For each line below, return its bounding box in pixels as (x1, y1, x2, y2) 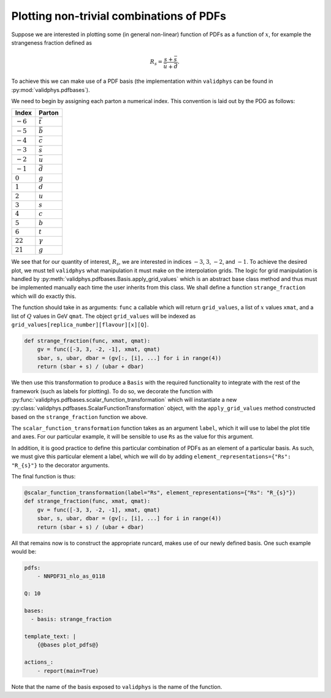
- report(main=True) (37, 667, 99, 674)
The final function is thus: (11, 473, 76, 480)
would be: (11, 548, 37, 555)
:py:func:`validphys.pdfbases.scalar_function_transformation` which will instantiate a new (11, 396, 237, 403)
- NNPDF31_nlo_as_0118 (37, 573, 105, 580)
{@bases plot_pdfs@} (37, 642, 99, 648)
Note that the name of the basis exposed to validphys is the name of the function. (11, 683, 223, 690)
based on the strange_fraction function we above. (11, 413, 148, 420)
